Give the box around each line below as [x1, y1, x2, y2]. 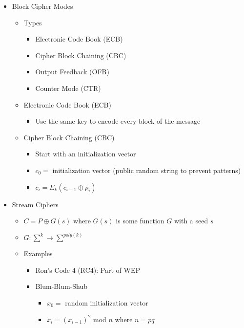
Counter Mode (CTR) [35, 83, 101, 93]
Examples [23, 248, 53, 259]
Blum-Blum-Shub [35, 281, 87, 291]
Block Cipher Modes [12, 1, 73, 11]
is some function [116, 216, 164, 226]
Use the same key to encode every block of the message [35, 116, 201, 126]
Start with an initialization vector [35, 149, 136, 159]
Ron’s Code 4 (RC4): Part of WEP [35, 264, 140, 275]
